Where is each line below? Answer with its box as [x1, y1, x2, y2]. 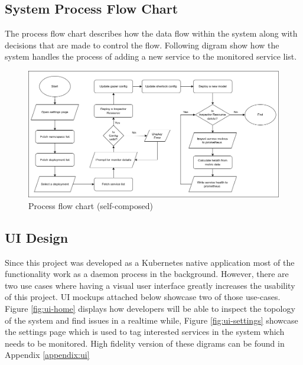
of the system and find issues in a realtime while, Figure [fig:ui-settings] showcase [5, 314, 298, 326]
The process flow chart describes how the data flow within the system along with [5, 27, 298, 40]
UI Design [5, 228, 69, 246]
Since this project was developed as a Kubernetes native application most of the [5, 256, 295, 268]
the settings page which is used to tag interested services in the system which [5, 325, 285, 338]
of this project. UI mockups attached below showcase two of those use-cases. [5, 291, 281, 303]
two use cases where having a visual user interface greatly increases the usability [5, 279, 295, 291]
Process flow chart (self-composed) [28, 199, 153, 211]
